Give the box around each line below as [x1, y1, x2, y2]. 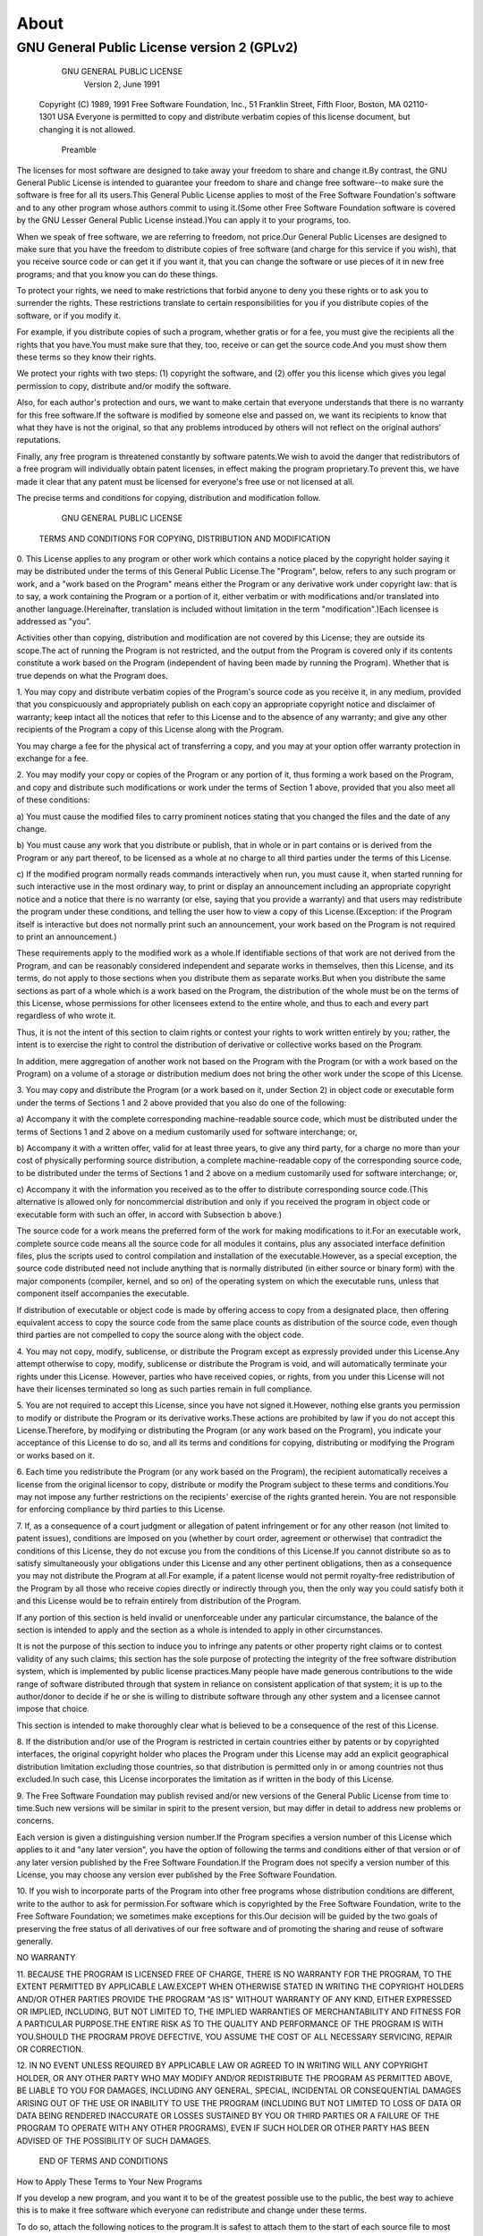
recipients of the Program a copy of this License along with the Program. [16, 724, 284, 735]
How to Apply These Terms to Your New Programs [16, 2176, 203, 2187]
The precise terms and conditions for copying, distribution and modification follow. [16, 492, 321, 503]
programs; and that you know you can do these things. [16, 268, 218, 279]
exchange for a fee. [16, 752, 89, 764]
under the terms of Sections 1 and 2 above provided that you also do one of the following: [16, 1097, 347, 1108]
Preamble [61, 144, 97, 156]
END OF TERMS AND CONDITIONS [38, 2156, 169, 2166]
